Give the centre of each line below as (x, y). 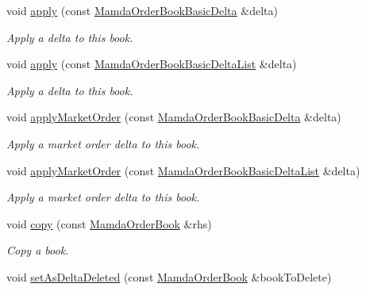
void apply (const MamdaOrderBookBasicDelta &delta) (142, 10)
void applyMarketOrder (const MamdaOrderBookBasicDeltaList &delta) (183, 170)
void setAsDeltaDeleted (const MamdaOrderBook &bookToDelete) (169, 276)
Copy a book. (38, 250)
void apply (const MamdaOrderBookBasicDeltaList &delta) (152, 64)
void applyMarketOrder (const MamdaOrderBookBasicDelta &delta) (174, 117)
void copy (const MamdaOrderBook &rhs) (109, 223)
